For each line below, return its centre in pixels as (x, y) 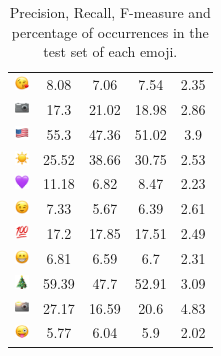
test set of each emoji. (110, 51)
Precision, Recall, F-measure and (110, 12)
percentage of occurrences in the (110, 31)
